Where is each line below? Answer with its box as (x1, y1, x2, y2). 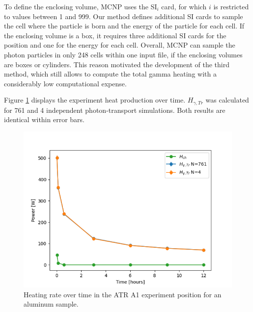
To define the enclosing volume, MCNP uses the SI (4, 1, 157, 11)
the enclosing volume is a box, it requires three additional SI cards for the (4, 30, 226, 40)
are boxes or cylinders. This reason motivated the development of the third (4, 59, 229, 69)
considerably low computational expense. (4, 78, 127, 88)
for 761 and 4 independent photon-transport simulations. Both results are (4, 104, 225, 115)
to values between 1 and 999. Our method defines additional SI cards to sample (4, 11, 243, 21)
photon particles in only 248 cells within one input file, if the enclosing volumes (4, 49, 243, 59)
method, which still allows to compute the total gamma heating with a (4, 69, 217, 79)
